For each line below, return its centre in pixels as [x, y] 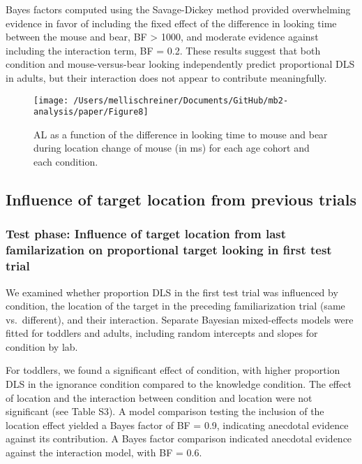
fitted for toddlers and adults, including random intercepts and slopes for [162, 333]
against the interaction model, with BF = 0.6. [104, 452]
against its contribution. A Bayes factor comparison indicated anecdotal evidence [179, 438]
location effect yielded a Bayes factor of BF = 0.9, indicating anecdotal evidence [177, 425]
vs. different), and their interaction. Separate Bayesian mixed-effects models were [180, 319]
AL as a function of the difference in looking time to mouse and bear [181, 134]
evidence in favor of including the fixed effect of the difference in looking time [171, 23]
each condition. [66, 162]
